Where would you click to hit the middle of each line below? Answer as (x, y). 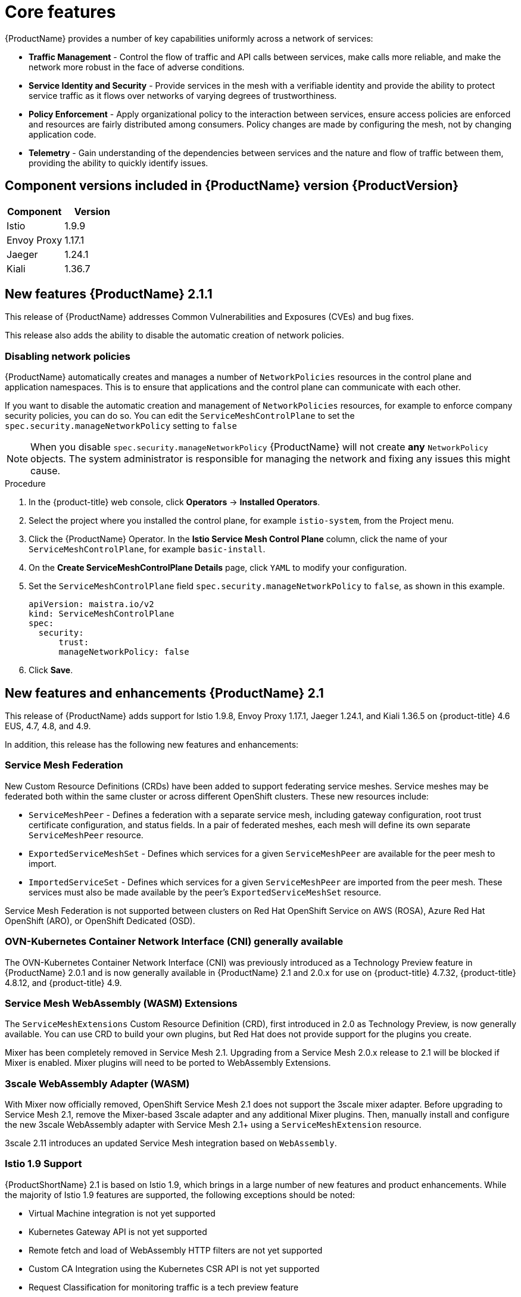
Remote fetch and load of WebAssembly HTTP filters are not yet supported (176, 1250)
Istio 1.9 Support (43, 1164)
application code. (63, 134)
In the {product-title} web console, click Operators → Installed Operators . (174, 502)
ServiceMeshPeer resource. (86, 835)
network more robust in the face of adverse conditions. (137, 67)
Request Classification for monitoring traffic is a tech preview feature (164, 1287)
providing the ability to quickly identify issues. (118, 163)
